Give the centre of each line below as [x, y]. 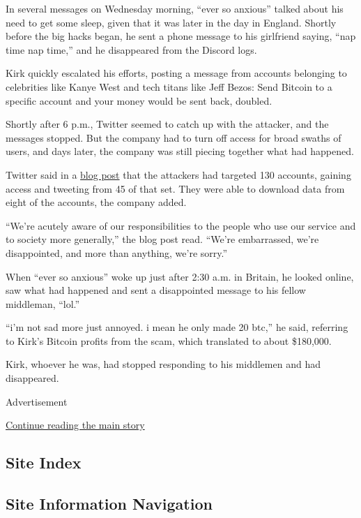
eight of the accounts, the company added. [96, 202]
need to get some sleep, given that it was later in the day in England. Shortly [171, 22]
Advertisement [37, 401]
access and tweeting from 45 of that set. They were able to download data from [175, 188]
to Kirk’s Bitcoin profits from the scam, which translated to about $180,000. [169, 340]
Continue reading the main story [75, 425]
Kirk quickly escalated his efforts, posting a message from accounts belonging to [176, 73]
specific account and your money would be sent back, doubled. [139, 100]
